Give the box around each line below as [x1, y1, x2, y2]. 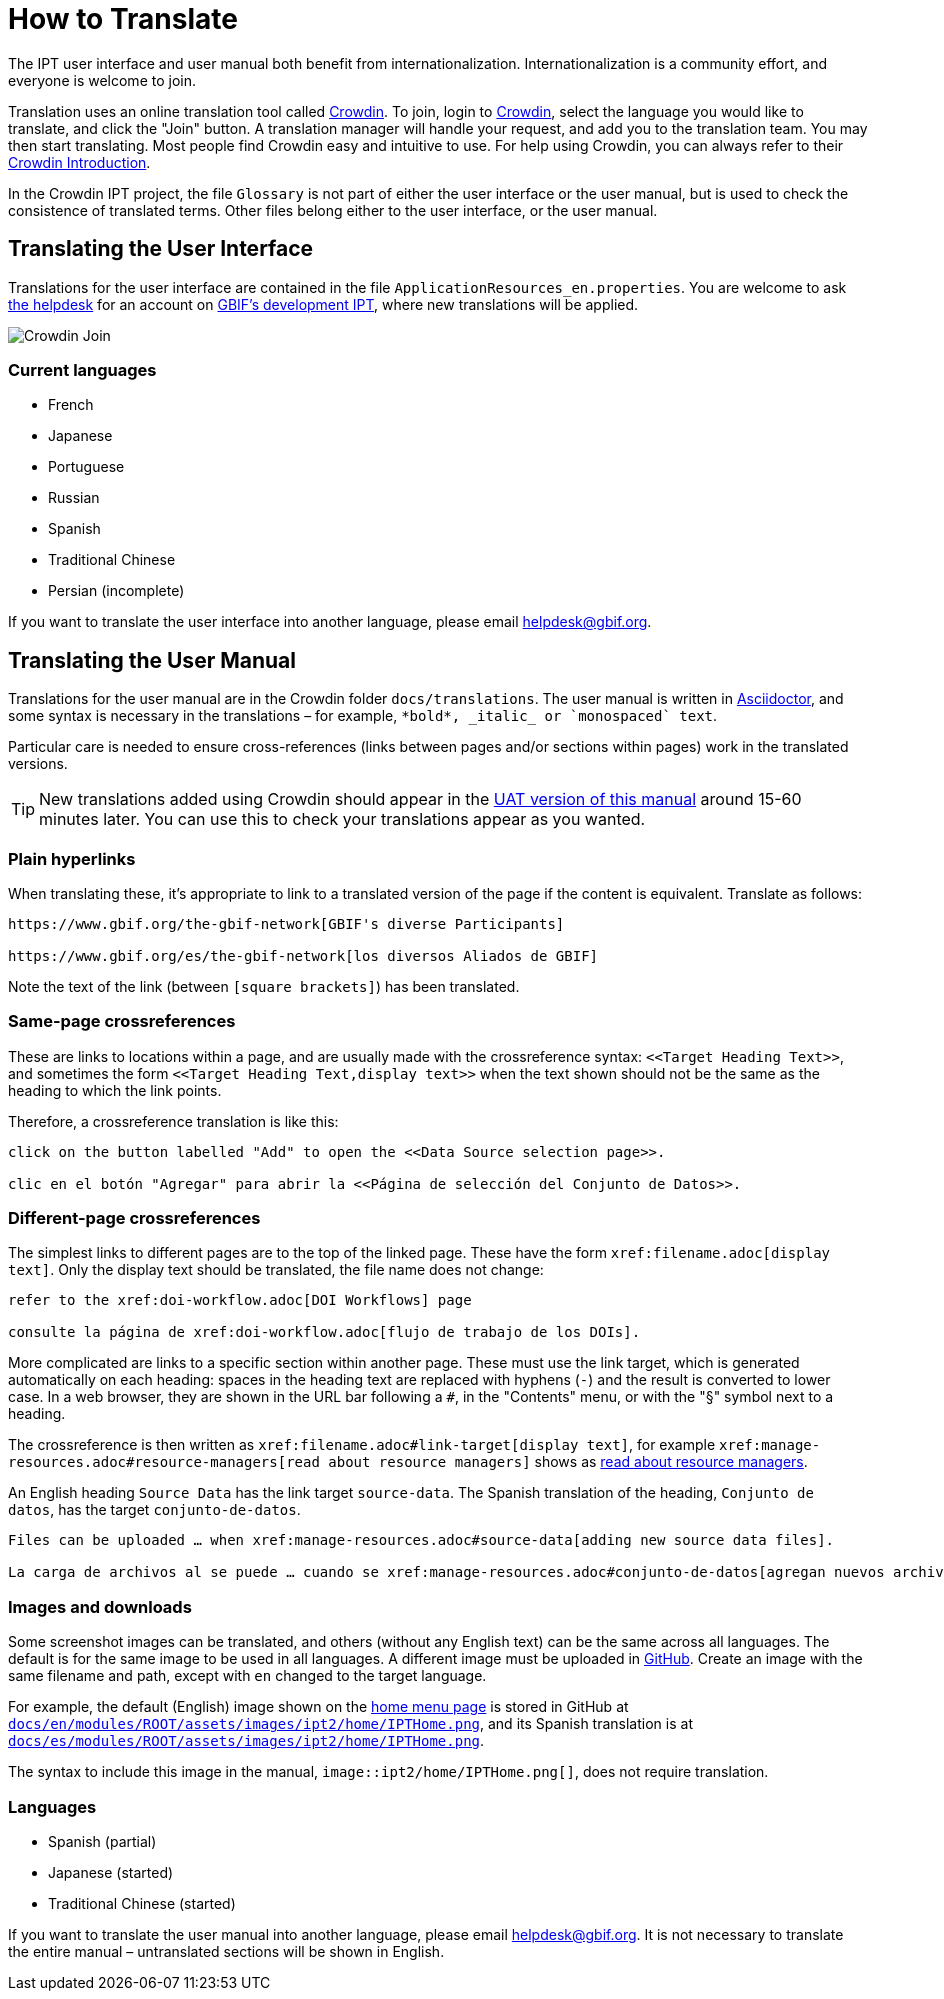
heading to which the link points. [8, 1081, 222, 1099]
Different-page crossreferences [8, 1208, 261, 1229]
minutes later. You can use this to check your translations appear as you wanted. [39, 809, 646, 830]
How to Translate [8, 2, 238, 36]
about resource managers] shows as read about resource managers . [328, 1453, 808, 1471]
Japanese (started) [48, 1863, 174, 1881]
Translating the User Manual [8, 647, 296, 673]
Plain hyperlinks [8, 848, 136, 869]
